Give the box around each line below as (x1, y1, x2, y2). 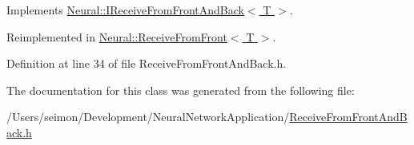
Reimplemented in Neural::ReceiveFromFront (6, 28, 227, 45)
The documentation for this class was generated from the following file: (6, 81, 355, 98)
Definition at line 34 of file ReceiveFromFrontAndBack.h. (6, 55, 287, 72)
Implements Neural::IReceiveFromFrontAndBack (6, 2, 244, 18)
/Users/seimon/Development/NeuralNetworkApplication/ (6, 108, 290, 125)
